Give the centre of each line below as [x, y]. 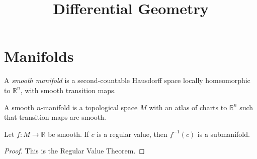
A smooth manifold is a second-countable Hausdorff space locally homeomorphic [127, 80]
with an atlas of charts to [188, 107]
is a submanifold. [224, 134]
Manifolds [39, 56]
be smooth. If [68, 134]
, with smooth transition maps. [68, 90]
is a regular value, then [132, 134]
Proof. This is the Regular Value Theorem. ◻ [74, 151]
